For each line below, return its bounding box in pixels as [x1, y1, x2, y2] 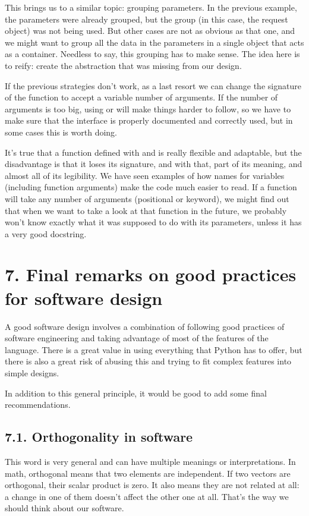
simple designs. [5, 366, 59, 379]
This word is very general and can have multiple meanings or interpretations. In [5, 455, 296, 467]
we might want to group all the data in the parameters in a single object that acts [5, 36, 304, 48]
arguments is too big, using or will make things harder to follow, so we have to [5, 102, 291, 115]
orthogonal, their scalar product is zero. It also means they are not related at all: [5, 479, 299, 491]
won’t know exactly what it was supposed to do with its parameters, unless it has [5, 216, 302, 228]
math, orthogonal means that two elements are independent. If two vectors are [5, 467, 291, 479]
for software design [5, 285, 163, 310]
